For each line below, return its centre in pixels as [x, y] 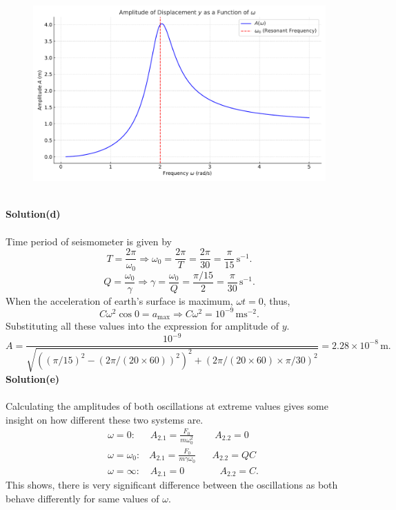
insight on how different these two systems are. [105, 419]
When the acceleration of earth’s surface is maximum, [119, 300]
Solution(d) [33, 214]
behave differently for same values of [82, 498]
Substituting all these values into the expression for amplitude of [142, 326]
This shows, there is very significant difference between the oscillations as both [172, 485]
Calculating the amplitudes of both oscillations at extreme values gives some [167, 406]
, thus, [277, 300]
